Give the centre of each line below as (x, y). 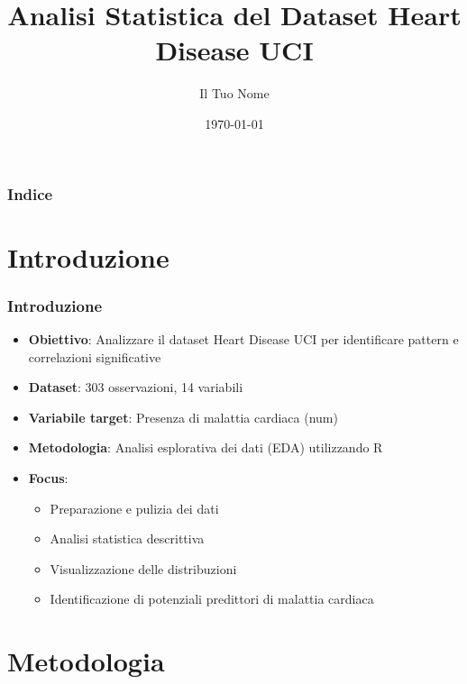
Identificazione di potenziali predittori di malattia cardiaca (212, 599)
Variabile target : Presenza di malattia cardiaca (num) (183, 417)
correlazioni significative (95, 356)
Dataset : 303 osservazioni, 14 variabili (136, 387)
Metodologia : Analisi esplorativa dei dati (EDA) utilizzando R (206, 447)
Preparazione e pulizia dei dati (134, 508)
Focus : (48, 477)
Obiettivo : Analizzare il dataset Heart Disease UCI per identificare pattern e (243, 339)
